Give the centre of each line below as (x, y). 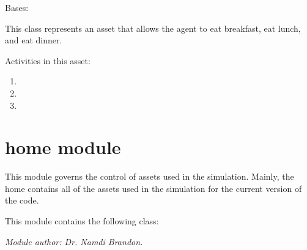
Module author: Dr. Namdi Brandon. (74, 241)
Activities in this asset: (48, 60)
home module (63, 147)
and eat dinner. (34, 40)
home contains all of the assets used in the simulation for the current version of (153, 188)
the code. (22, 200)
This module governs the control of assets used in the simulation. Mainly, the (150, 176)
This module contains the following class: (82, 221)
